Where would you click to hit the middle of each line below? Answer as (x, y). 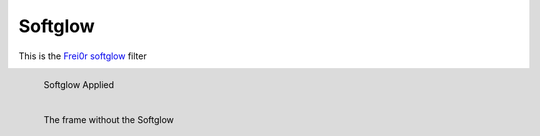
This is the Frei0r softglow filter (82, 56)
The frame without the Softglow (109, 119)
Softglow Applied (79, 84)
